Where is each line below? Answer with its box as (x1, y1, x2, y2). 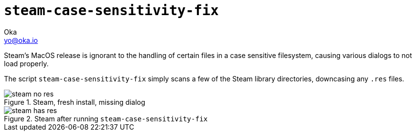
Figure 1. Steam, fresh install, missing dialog (4, 97, 146, 106)
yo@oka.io (4, 36, 38, 44)
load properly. (4, 59, 49, 68)
